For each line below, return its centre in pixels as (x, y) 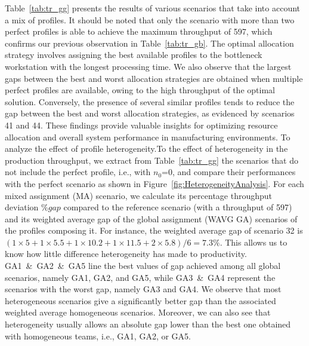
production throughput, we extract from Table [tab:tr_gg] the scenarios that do (152, 160)
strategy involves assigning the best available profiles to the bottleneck (134, 55)
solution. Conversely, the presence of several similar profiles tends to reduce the (150, 101)
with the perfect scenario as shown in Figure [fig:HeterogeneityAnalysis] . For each (154, 183)
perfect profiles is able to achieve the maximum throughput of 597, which (139, 31)
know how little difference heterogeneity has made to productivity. (126, 254)
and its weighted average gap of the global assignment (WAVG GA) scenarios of (151, 218)
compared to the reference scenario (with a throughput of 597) (178, 207)
